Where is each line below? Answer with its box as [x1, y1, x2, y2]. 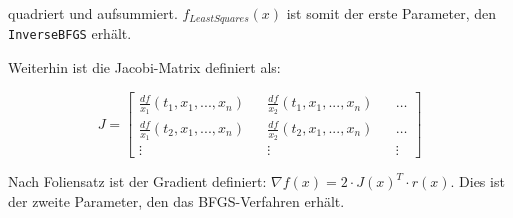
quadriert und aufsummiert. [8, 3, 178, 23]
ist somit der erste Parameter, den [286, 3, 497, 23]
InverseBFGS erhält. [8, 23, 132, 44]
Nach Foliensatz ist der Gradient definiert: [8, 171, 267, 192]
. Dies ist [450, 171, 505, 192]
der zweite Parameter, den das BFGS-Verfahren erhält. [8, 190, 345, 211]
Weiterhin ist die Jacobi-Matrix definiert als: [8, 57, 281, 78]
